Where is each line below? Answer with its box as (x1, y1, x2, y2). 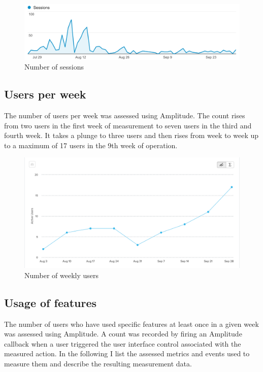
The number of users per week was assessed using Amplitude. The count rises (4, 110, 245, 121)
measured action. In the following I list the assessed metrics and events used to (4, 348, 250, 359)
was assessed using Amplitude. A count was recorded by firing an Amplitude (4, 328, 242, 339)
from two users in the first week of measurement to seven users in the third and (4, 120, 252, 130)
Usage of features (4, 294, 97, 310)
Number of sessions (24, 61, 84, 72)
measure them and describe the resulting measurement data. (4, 358, 192, 369)
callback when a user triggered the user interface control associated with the (4, 338, 241, 349)
